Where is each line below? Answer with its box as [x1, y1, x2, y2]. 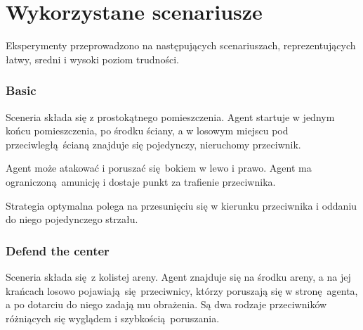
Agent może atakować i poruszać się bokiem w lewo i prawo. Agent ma [6, 160, 312, 175]
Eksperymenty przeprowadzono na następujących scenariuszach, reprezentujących [6, 38, 356, 53]
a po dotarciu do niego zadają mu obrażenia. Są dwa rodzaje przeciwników [6, 297, 327, 312]
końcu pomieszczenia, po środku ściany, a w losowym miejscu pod [6, 123, 289, 138]
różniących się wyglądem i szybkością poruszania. [6, 310, 220, 325]
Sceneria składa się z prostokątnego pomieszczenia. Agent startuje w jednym [6, 109, 335, 124]
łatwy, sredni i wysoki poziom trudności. [6, 51, 179, 66]
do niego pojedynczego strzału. [6, 212, 138, 227]
